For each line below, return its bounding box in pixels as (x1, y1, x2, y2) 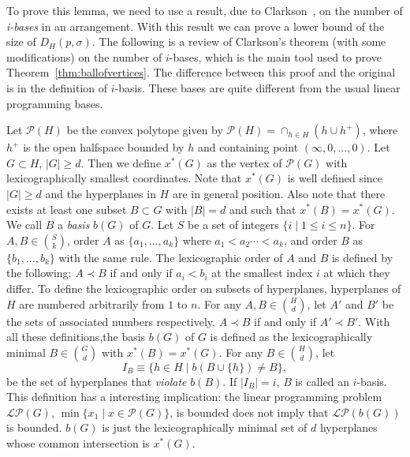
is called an (295, 373, 349, 389)
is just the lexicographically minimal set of (102, 419, 307, 436)
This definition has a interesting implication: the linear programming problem (6, 388, 382, 405)
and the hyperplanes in (45, 185, 156, 201)
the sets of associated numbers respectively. (6, 313, 215, 329)
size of (6, 33, 36, 50)
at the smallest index (211, 264, 313, 281)
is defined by (331, 249, 393, 265)
